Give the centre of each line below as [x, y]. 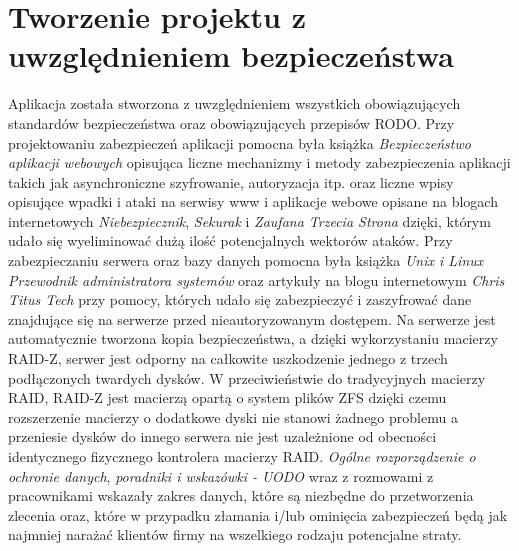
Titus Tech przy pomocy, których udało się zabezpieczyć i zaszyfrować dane [240, 299]
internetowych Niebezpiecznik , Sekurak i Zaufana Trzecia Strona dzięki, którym [249, 220]
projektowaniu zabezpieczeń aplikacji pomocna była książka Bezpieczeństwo [239, 142]
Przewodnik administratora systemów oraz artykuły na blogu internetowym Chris [256, 279]
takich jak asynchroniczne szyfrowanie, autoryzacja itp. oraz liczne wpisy [231, 181]
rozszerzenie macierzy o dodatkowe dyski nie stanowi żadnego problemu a [233, 416]
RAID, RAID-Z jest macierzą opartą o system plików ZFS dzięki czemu [227, 397]
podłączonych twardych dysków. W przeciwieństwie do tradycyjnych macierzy [247, 377]
